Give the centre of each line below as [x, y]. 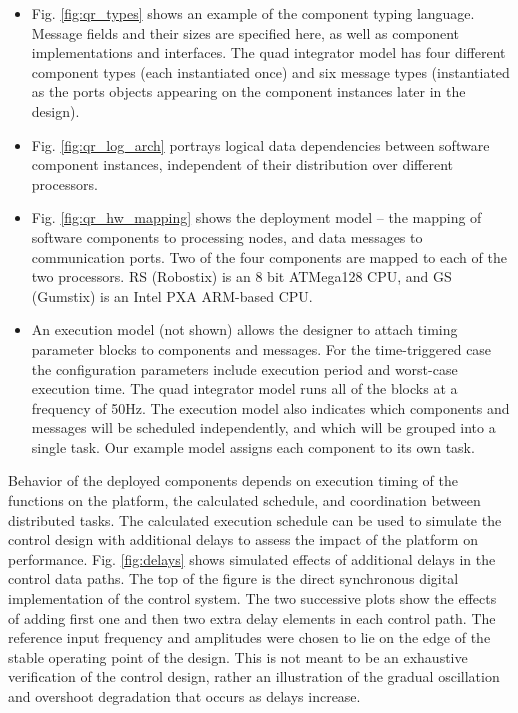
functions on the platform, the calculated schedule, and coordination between [244, 500]
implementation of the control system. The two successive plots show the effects [252, 598]
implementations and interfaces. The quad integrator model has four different [268, 52]
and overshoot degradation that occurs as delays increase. [184, 696]
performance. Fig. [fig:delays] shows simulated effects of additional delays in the [252, 558]
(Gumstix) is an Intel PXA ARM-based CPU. [172, 295]
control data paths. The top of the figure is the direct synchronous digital [233, 578]
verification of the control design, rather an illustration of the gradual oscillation [254, 676]
